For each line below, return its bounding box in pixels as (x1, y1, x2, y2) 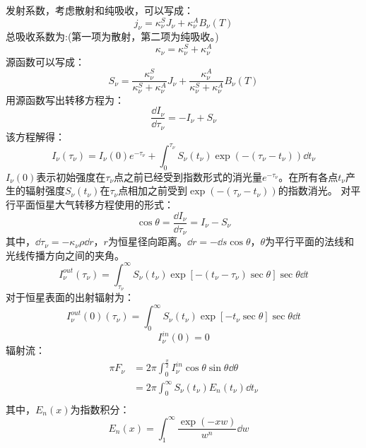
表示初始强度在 (36, 169, 106, 184)
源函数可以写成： (6, 54, 85, 69)
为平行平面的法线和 (265, 234, 355, 249)
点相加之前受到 (118, 183, 188, 198)
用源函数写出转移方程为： (6, 92, 124, 107)
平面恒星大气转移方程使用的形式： (15, 196, 174, 211)
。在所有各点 (278, 169, 338, 184)
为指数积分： (70, 401, 130, 416)
